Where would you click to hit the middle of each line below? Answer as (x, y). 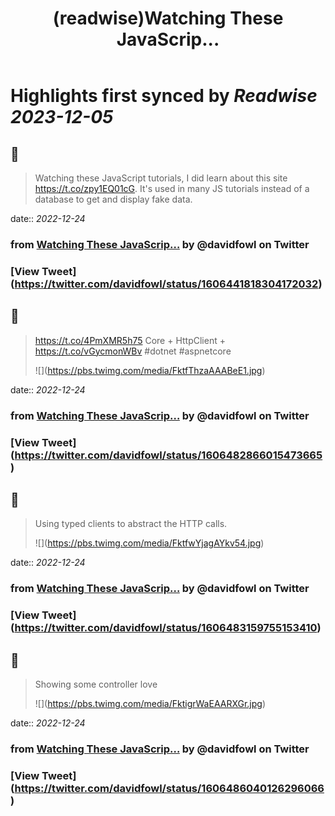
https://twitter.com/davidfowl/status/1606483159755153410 (166, 628)
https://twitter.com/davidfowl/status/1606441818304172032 (166, 284)
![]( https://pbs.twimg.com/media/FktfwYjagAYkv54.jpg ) (149, 543)
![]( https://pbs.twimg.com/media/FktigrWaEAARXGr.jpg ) (150, 703)
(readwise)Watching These (168, 18)
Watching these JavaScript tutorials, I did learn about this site (161, 178)
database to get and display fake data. (113, 199)
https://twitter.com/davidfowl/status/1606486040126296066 (169, 788)
